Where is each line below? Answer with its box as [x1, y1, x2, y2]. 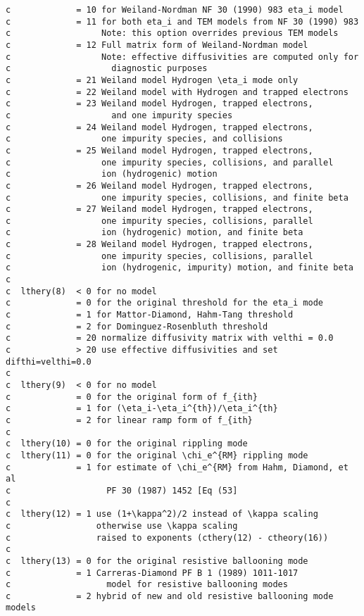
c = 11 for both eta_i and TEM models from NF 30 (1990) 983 [6, 16, 359, 27]
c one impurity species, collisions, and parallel [6, 157, 334, 168]
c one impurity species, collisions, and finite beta [6, 192, 349, 203]
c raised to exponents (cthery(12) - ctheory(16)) [6, 532, 329, 543]
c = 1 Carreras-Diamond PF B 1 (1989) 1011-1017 [6, 567, 299, 578]
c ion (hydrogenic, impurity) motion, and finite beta [6, 263, 353, 273]
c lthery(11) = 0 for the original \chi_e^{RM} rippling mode [6, 450, 308, 460]
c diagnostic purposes [6, 63, 208, 74]
